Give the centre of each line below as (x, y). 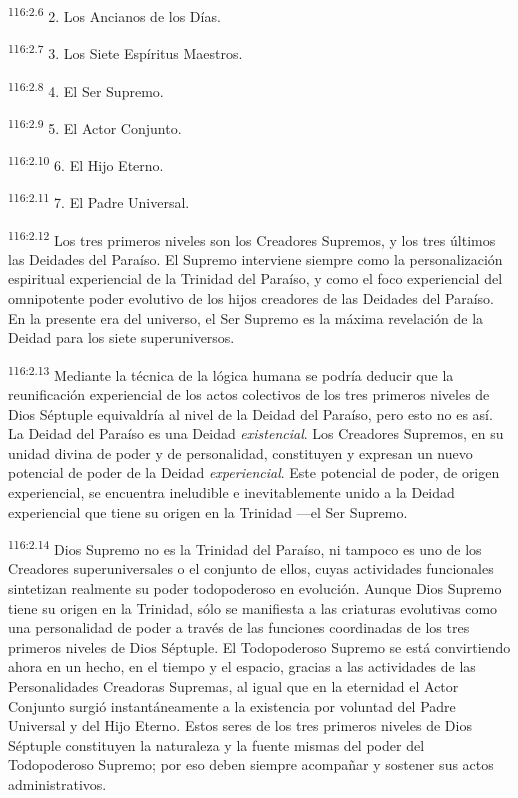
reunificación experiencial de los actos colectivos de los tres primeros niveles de (249, 393)
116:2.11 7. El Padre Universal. (99, 200)
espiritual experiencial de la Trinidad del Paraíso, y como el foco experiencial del (255, 278)
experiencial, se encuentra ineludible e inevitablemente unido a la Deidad (231, 491)
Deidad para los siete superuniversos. (121, 337)
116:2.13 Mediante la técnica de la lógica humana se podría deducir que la (231, 373)
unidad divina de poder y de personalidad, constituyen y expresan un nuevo (240, 452)
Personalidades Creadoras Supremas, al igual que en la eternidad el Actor (233, 685)
